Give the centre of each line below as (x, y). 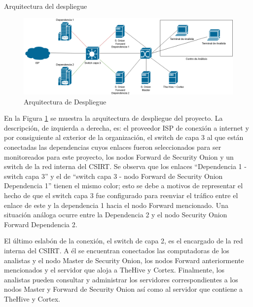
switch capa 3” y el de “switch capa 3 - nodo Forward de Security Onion (113, 176)
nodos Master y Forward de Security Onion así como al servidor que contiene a (124, 289)
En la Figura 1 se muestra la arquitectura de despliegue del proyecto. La (113, 118)
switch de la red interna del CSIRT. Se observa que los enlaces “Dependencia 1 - (125, 166)
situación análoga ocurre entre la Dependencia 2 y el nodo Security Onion (116, 215)
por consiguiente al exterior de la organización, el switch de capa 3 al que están (124, 137)
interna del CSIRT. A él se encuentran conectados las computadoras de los (117, 250)
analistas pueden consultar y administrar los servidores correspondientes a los (121, 279)
